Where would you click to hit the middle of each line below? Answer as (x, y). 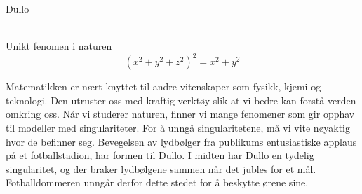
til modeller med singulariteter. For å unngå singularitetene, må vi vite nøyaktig (178, 128)
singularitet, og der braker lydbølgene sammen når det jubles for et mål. (161, 168)
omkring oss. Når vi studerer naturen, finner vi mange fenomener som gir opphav (180, 114)
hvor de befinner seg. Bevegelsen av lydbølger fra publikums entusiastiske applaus (181, 141)
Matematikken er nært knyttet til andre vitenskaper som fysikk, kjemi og (163, 86)
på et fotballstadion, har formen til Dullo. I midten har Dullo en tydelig (160, 155)
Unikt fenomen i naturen (59, 46)
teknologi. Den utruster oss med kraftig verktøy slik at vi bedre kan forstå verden (181, 100)
